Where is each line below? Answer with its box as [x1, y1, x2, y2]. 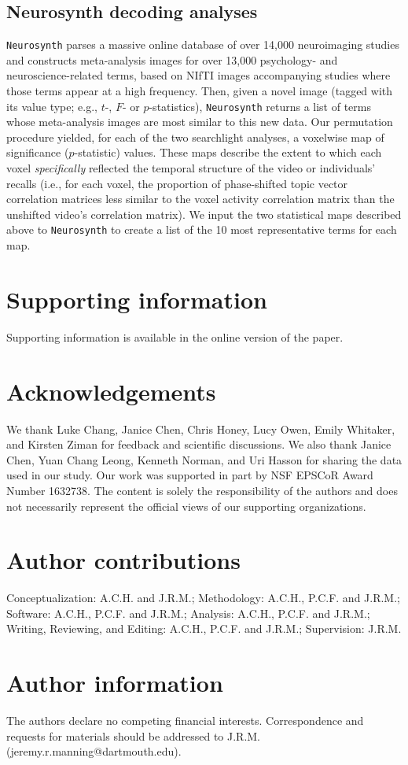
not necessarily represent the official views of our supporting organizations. [6, 497, 366, 514]
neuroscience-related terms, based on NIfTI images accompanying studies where [6, 67, 391, 83]
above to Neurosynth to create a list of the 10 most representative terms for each [6, 221, 397, 238]
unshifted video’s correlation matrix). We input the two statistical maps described [6, 205, 402, 222]
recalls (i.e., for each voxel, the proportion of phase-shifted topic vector [6, 175, 348, 191]
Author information [6, 667, 223, 699]
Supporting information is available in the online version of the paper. [6, 328, 344, 345]
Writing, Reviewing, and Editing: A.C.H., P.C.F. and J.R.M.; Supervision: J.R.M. [6, 620, 402, 637]
